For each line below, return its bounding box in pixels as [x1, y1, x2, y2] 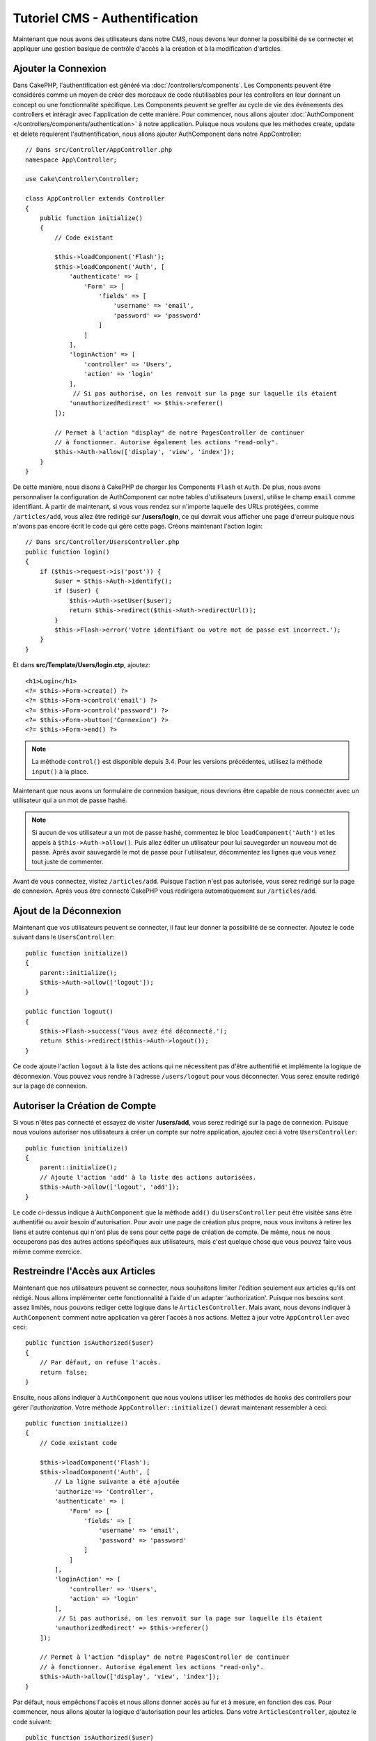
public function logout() [25, 1008, 114, 1016]
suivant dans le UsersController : [13, 933, 115, 942]
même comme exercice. [13, 1247, 82, 1256]
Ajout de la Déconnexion [13, 905, 122, 916]
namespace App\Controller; [25, 155, 118, 164]
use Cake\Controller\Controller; [25, 175, 139, 183]
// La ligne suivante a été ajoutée [54, 1478, 180, 1486]
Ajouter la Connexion [13, 63, 107, 75]
